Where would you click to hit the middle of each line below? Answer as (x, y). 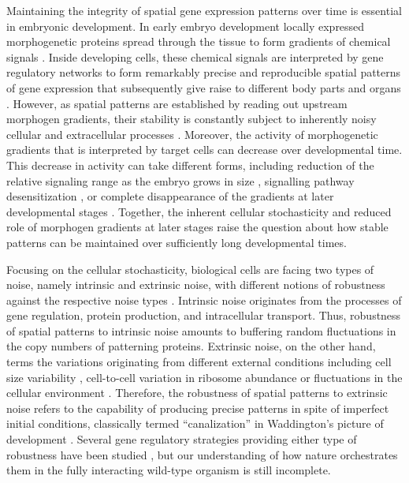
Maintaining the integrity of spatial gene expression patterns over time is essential (204, 10)
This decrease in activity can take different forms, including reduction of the (190, 165)
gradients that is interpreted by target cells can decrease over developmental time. (204, 150)
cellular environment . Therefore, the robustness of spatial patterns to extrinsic (197, 393)
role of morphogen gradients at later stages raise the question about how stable (197, 227)
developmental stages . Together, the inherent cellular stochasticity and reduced (199, 211)
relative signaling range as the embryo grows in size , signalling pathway (180, 180)
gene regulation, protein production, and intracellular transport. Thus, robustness (204, 315)
